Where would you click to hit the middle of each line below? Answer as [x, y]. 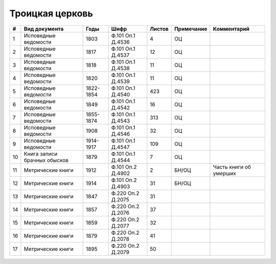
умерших [224, 173]
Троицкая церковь [51, 13]
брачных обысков [46, 160]
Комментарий [231, 29]
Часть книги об [232, 167]
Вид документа [44, 29]
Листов [159, 29]
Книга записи [41, 154]
